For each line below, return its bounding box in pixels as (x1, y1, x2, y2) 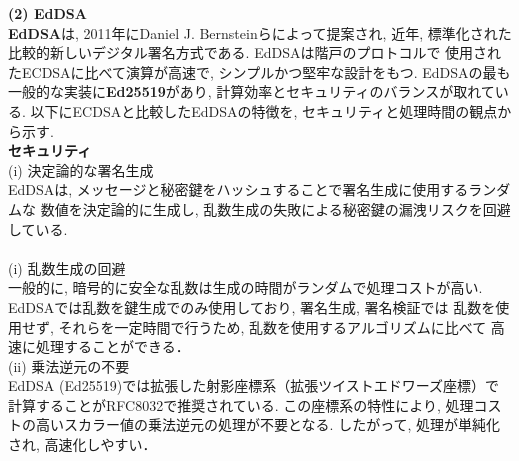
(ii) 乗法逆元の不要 (8, 355, 130, 376)
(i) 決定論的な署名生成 (8, 159, 154, 180)
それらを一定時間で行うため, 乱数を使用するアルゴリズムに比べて (58, 316, 487, 337)
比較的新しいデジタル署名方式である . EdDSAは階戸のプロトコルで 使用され (8, 42, 502, 63)
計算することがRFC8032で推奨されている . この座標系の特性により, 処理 (8, 394, 474, 415)
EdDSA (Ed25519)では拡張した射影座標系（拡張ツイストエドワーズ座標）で (8, 375, 500, 396)
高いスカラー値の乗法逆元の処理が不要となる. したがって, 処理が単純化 (35, 414, 500, 435)
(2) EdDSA (8, 3, 87, 23)
